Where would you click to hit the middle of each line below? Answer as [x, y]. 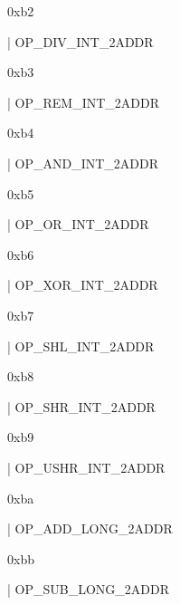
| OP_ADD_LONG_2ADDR [90, 528]
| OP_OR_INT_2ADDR [78, 224]
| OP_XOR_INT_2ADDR [83, 285]
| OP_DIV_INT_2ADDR [81, 41]
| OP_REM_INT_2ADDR [84, 102]
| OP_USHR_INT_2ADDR [86, 467]
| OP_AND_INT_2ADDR [83, 163]
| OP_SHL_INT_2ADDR [81, 346]
